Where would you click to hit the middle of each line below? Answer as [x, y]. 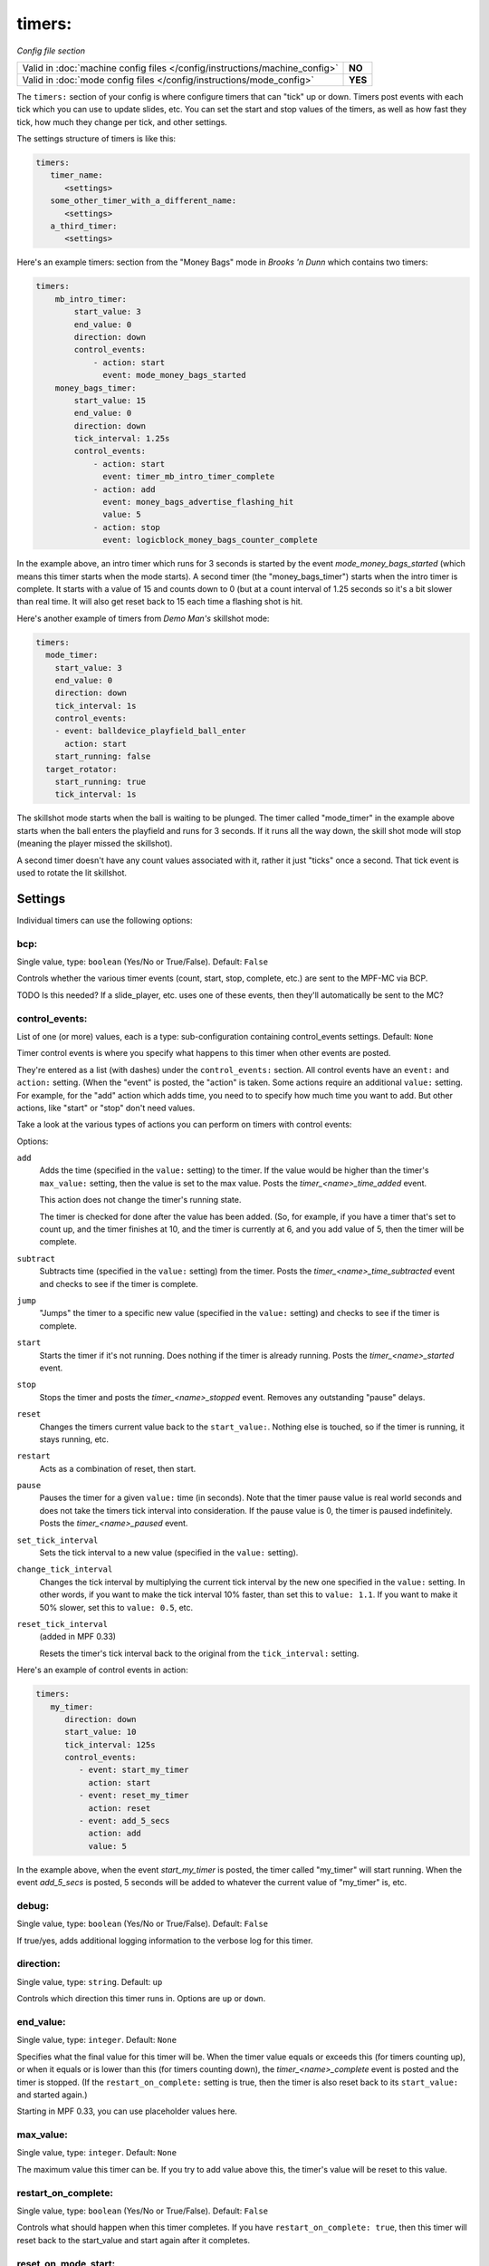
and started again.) [52, 2095]
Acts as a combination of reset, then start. [118, 1468]
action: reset [120, 1808]
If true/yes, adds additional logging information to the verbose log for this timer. [165, 1941]
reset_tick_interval [62, 1624]
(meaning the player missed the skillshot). [95, 844]
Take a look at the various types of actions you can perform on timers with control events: [184, 1125]
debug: [33, 1905]
